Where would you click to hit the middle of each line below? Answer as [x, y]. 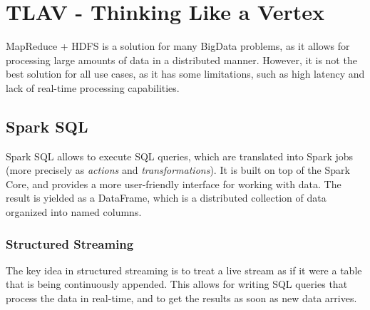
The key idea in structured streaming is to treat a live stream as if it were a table [184, 270]
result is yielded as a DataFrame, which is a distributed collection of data [166, 198]
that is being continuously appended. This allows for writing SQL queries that [177, 284]
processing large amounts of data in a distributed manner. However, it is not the [181, 60]
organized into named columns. [74, 212]
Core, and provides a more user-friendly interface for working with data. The [174, 184]
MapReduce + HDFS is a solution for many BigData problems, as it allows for [178, 46]
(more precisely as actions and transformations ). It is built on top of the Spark [178, 170]
